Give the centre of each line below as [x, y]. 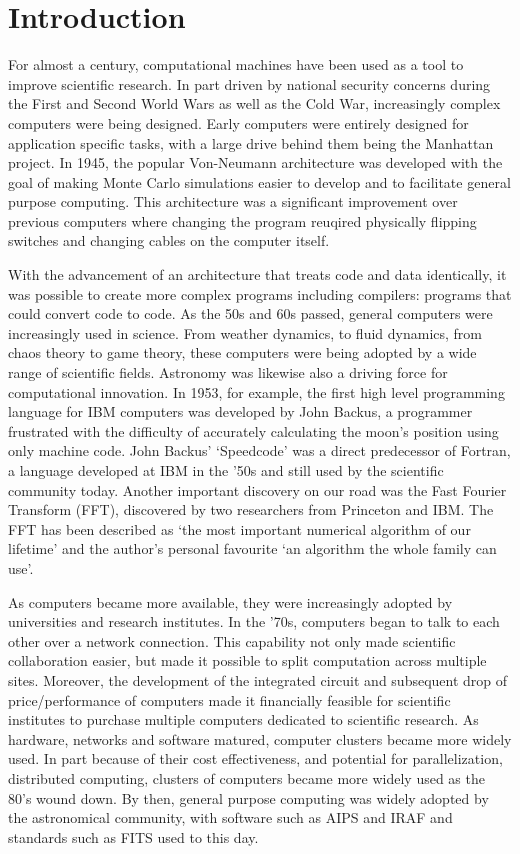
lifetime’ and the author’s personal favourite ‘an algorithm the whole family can [252, 548]
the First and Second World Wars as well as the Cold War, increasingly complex [254, 103]
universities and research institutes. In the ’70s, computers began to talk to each [254, 621]
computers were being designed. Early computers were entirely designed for [238, 122]
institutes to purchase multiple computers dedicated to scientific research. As [243, 719]
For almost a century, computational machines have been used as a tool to [236, 64]
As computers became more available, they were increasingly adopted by [230, 601]
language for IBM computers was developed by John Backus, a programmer [240, 411]
